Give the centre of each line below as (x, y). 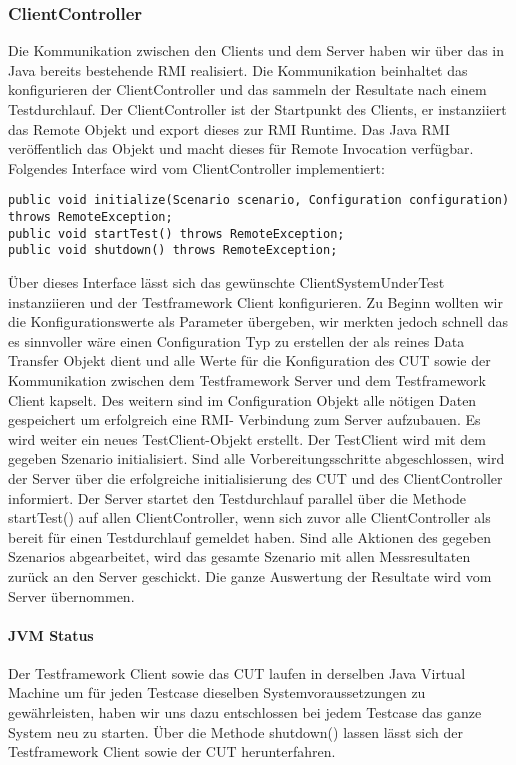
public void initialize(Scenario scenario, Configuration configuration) (259, 200)
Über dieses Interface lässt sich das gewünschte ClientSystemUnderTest (226, 282)
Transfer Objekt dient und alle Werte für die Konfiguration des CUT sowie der (249, 360)
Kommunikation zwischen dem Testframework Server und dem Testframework (247, 379)
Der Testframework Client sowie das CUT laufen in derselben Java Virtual (237, 672)
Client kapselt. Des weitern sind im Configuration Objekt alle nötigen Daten (242, 399)
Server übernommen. (71, 595)
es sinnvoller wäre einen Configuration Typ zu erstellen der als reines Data (236, 340)
